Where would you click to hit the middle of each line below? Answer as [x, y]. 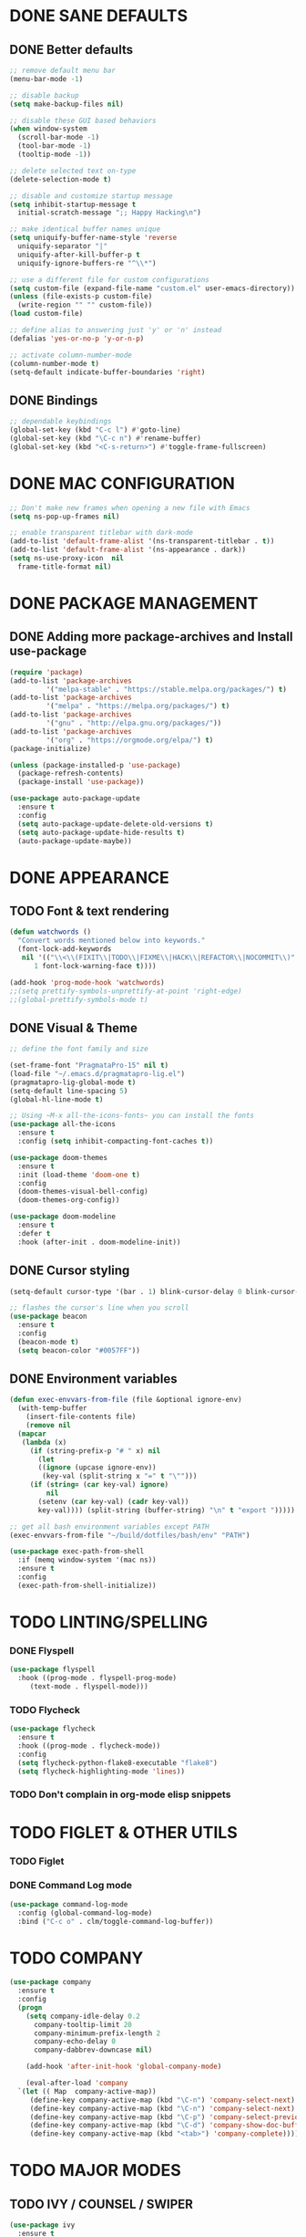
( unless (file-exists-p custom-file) [81, 297]
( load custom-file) [46, 314]
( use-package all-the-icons [63, 1124]
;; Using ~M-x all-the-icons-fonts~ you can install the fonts [132, 1116]
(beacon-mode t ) [48, 1342]
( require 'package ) [46, 672]
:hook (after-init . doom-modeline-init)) [99, 1242]
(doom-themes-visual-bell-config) [83, 1192]
